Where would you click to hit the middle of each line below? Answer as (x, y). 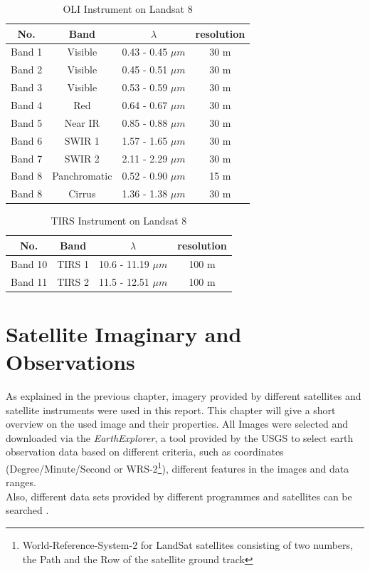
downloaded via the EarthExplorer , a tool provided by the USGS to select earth (180, 437)
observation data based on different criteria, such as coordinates (145, 452)
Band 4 (27, 104)
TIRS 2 (73, 281)
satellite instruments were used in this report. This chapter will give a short (171, 410)
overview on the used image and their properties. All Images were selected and (177, 424)
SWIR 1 (82, 140)
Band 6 (27, 140)
